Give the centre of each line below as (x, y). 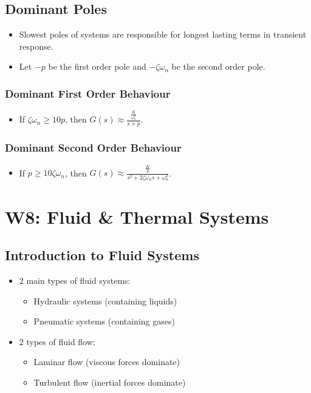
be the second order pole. (218, 66)
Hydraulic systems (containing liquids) (105, 301)
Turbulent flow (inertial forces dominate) (110, 382)
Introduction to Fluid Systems (102, 255)
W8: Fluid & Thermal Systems (137, 216)
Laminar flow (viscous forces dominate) (107, 362)
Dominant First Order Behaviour (88, 93)
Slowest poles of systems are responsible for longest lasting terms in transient (163, 34)
